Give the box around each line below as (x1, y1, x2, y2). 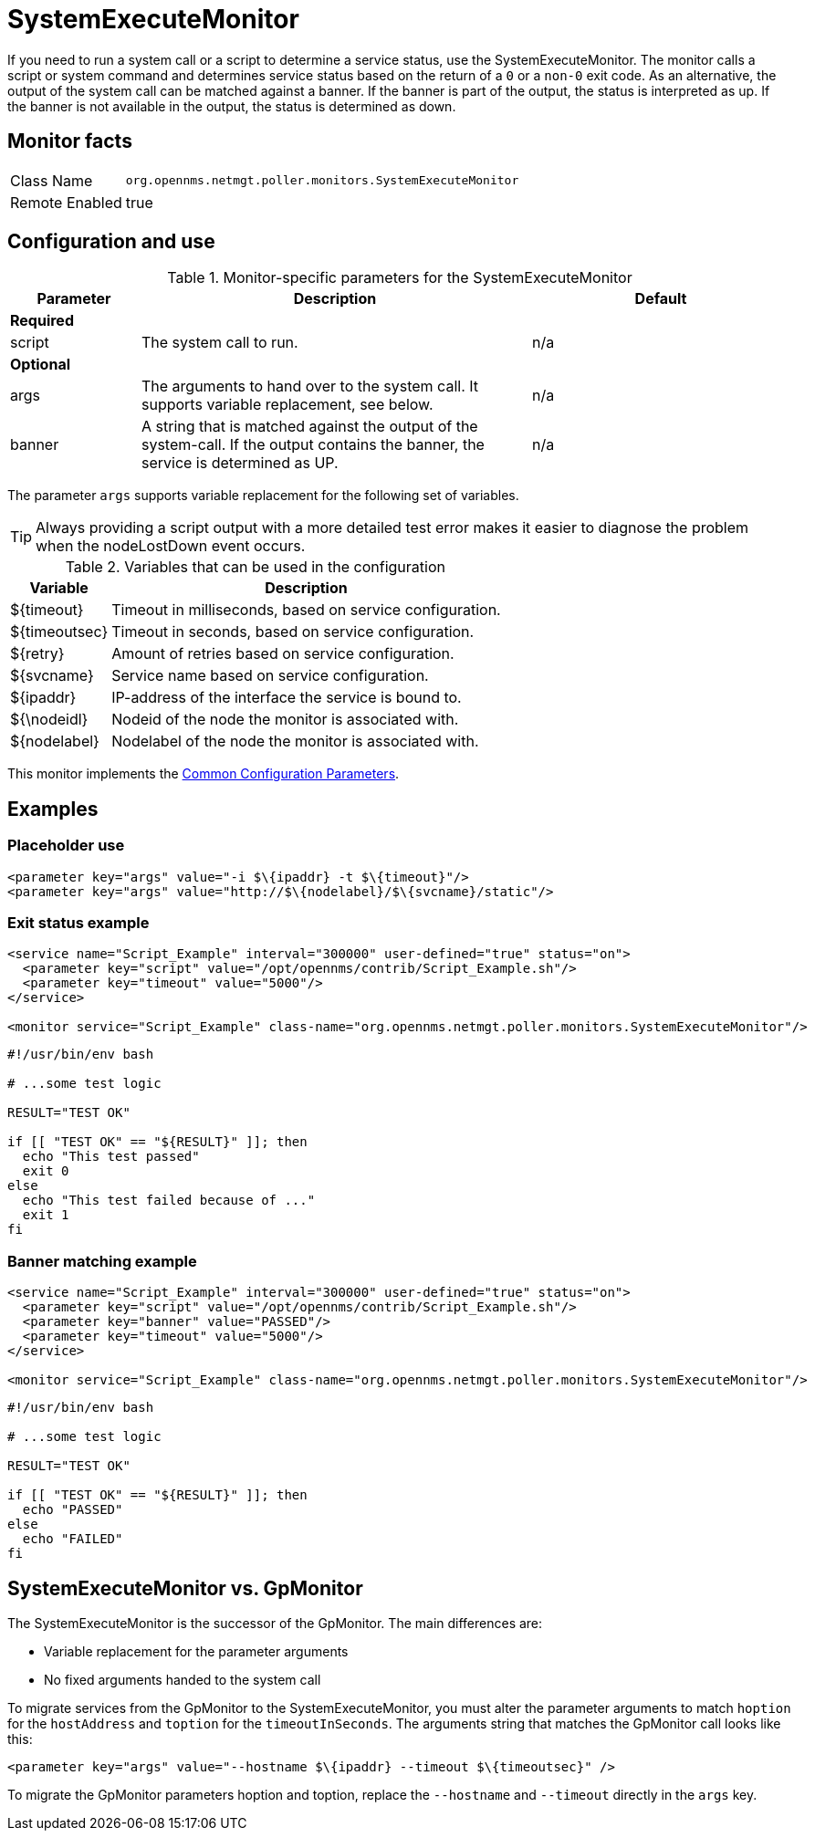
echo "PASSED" (22, 1502, 123, 1518)
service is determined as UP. (141, 454, 339, 473)
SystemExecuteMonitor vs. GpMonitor (7, 1576, 363, 1600)
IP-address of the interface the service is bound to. (111, 688, 462, 707)
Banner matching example (7, 1251, 197, 1270)
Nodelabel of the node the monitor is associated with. (111, 732, 479, 751)
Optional (10, 355, 71, 374)
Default (634, 289, 687, 308)
